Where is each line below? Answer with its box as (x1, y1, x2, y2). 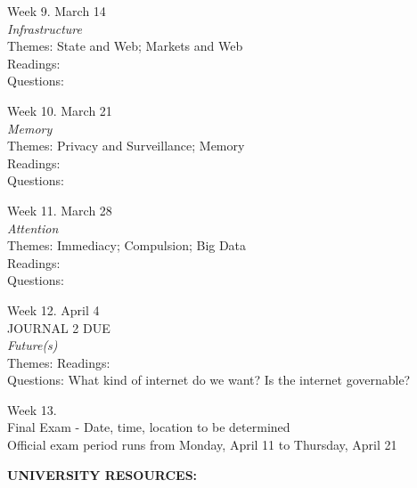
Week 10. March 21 (7, 101, 112, 119)
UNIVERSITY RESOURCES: (7, 465, 198, 484)
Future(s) (7, 336, 58, 354)
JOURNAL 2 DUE (7, 318, 110, 337)
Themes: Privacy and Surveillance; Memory (7, 136, 245, 155)
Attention (7, 218, 59, 237)
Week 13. (7, 400, 57, 419)
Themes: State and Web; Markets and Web (7, 37, 243, 55)
